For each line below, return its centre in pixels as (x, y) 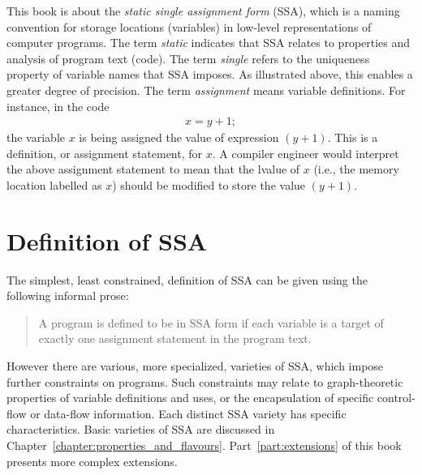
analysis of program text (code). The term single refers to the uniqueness (188, 58)
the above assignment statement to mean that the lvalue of (153, 169)
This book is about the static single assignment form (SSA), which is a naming (203, 11)
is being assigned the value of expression (179, 137)
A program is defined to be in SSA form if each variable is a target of (211, 322)
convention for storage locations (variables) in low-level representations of (189, 26)
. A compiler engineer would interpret (306, 153)
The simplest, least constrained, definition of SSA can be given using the (187, 279)
